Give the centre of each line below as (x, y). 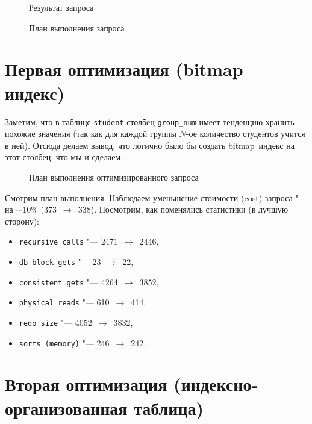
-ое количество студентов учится (245, 133)
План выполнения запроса (77, 27)
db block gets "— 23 (60, 261)
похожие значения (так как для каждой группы (91, 133)
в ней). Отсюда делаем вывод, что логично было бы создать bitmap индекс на (150, 145)
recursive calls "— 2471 (68, 241)
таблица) (169, 407)
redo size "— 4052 (55, 322)
